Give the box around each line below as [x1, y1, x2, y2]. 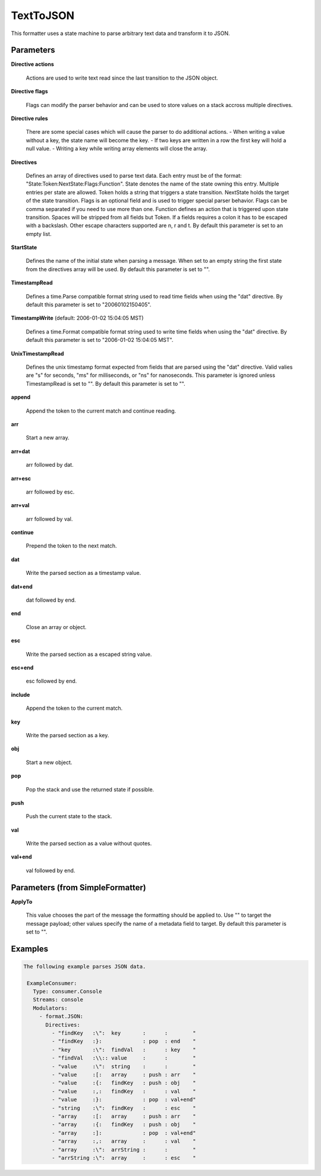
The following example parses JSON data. [23, 963, 146, 970]
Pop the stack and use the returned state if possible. [26, 785, 155, 793]
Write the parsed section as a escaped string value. [26, 650, 152, 658]
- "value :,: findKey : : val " [51, 1088, 196, 1095]
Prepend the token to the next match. [26, 542, 117, 549]
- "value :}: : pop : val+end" [51, 1096, 196, 1103]
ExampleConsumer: [27, 980, 77, 986]
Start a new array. [26, 434, 70, 441]
